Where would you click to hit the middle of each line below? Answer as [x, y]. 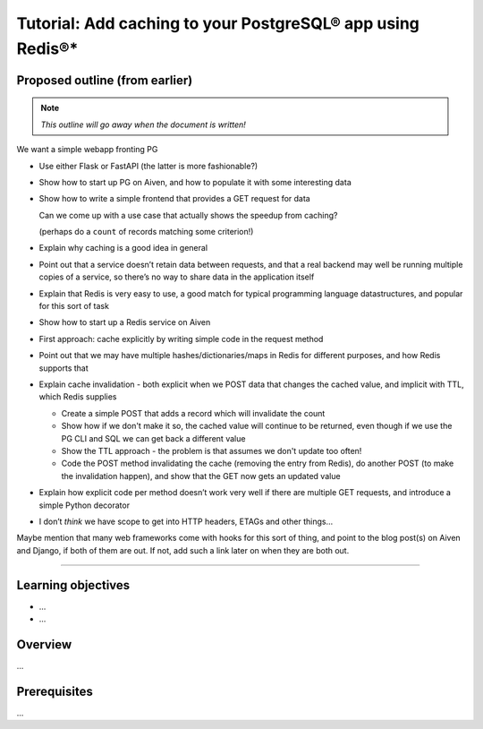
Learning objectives [73, 585]
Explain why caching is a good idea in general [123, 248]
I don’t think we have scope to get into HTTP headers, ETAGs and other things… [186, 521]
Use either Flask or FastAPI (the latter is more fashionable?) [148, 166]
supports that [64, 368]
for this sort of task [74, 306]
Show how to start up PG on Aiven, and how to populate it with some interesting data [195, 182]
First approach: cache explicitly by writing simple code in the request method [181, 339]
